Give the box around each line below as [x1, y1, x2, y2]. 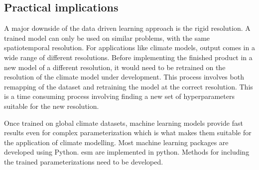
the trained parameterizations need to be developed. [4, 156, 163, 167]
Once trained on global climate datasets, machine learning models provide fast [4, 117, 243, 128]
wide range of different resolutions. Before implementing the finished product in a [4, 52, 253, 62]
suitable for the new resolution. [4, 100, 99, 111]
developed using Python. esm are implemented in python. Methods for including [4, 147, 250, 157]
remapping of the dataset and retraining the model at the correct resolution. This [4, 81, 253, 91]
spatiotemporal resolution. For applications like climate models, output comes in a [4, 42, 255, 53]
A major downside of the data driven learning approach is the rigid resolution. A [4, 23, 251, 33]
